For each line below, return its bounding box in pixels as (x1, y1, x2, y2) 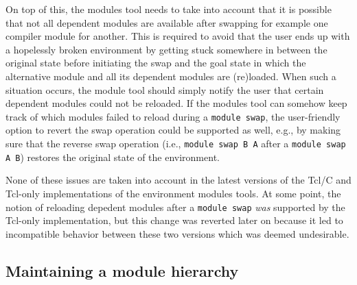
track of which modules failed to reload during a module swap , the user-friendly (5, 109, 341, 123)
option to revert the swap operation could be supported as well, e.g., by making (5, 123, 341, 137)
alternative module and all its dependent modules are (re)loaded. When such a (5, 69, 336, 83)
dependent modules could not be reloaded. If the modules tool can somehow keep (5, 96, 347, 110)
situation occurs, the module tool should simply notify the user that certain (5, 82, 324, 97)
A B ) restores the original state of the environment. (5, 149, 220, 164)
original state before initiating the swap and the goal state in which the (5, 55, 306, 70)
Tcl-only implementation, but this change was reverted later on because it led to (5, 213, 343, 227)
